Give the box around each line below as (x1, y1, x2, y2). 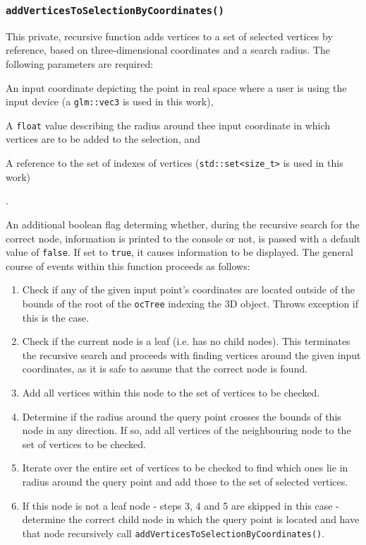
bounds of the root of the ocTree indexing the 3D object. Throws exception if (22, 295, 359, 310)
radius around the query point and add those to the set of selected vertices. (22, 474, 348, 488)
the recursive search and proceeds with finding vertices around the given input (22, 347, 361, 362)
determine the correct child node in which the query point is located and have (22, 512, 360, 527)
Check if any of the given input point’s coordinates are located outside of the (22, 282, 355, 297)
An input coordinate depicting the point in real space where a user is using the (6, 80, 347, 95)
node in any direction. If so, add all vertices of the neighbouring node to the (22, 423, 351, 438)
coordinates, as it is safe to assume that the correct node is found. (22, 361, 308, 376)
